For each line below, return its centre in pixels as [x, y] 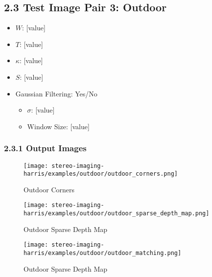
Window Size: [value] [58, 126]
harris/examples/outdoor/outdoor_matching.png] [103, 253]
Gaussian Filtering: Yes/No [56, 93]
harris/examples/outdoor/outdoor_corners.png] [101, 174]
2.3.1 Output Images [45, 148]
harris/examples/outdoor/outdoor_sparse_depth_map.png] [117, 214]
